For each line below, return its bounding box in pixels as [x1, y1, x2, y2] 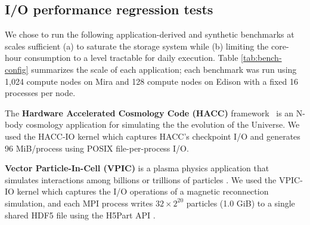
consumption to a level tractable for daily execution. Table [24, 51, 238, 64]
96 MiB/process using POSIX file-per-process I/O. [5, 141, 189, 154]
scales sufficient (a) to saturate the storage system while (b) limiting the [5, 39, 269, 52]
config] [5, 63, 29, 75]
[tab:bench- [241, 51, 282, 64]
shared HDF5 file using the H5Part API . [5, 208, 156, 221]
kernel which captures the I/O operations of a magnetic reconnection [17, 185, 269, 198]
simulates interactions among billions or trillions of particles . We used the [5, 173, 277, 186]
